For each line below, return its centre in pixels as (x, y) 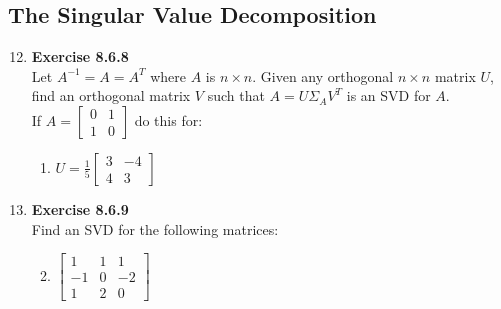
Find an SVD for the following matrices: (155, 228)
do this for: (168, 119)
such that (236, 95)
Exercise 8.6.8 (80, 56)
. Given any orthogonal (323, 75)
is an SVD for (388, 95)
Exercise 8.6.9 (80, 208)
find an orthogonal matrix (111, 95)
